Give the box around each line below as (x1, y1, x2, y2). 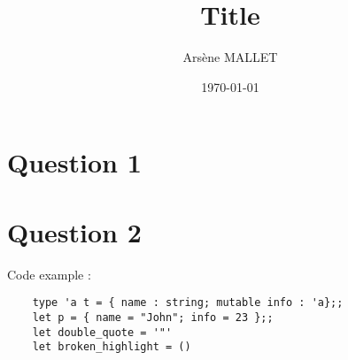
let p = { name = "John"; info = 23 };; (32, 310, 274, 324)
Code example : (7, 264, 91, 283)
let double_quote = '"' (32, 326, 173, 339)
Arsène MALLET (182, 48, 278, 66)
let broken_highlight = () (32, 341, 191, 354)
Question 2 (7, 213, 142, 249)
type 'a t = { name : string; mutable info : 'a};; (32, 296, 344, 310)
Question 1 (7, 144, 142, 180)
